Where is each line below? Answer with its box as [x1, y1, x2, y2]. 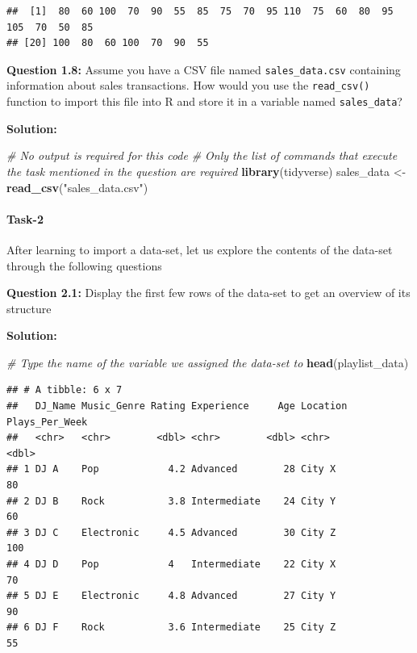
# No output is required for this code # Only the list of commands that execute [6, 147, 398, 164]
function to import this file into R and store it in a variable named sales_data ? [6, 93, 402, 110]
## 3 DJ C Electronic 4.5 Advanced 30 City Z [6, 526, 336, 538]
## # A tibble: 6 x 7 [6, 384, 123, 396]
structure [6, 299, 52, 316]
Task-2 [6, 210, 44, 227]
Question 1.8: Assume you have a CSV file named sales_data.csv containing [6, 61, 401, 77]
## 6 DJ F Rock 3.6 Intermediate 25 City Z [6, 622, 336, 634]
